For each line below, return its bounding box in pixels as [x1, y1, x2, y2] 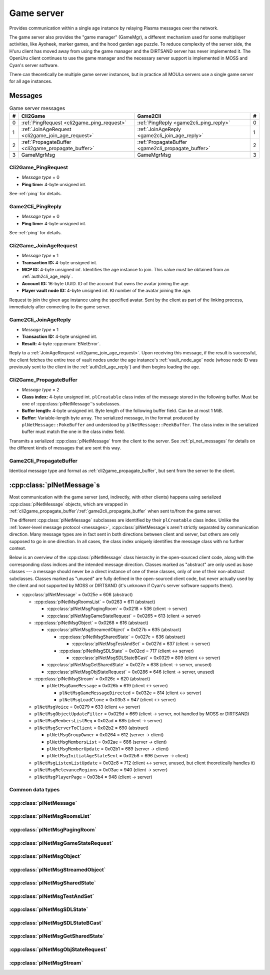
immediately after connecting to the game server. [9, 303, 111, 310]
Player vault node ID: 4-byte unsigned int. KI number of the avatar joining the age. [21, 288, 192, 294]
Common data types [9, 786, 60, 793]
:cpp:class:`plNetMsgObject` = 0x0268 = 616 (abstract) [34, 620, 148, 626]
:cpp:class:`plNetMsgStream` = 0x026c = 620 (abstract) [34, 676, 150, 682]
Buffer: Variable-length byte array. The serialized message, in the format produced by [21, 414, 199, 420]
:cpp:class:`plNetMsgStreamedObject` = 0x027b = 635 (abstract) [46, 627, 181, 633]
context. [9, 546, 26, 552]
